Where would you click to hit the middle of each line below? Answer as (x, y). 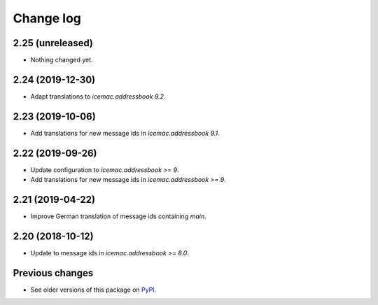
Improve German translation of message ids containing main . (118, 216)
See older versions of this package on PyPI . (93, 290)
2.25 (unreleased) (53, 43)
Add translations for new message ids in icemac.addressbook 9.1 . (125, 133)
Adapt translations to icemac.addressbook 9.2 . (98, 96)
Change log (47, 18)
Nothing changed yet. (62, 60)
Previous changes (53, 273)
